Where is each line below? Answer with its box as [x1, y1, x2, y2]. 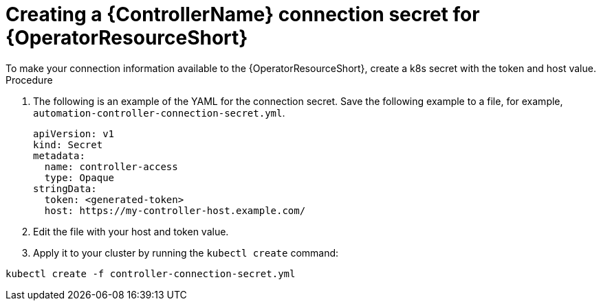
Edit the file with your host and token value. [33, 225, 229, 237]
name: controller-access [44, 161, 178, 172]
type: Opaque [44, 172, 115, 183]
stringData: [33, 183, 97, 194]
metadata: [33, 150, 85, 161]
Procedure [6, 73, 53, 86]
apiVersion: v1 [33, 128, 115, 139]
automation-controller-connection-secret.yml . [33, 106, 285, 119]
